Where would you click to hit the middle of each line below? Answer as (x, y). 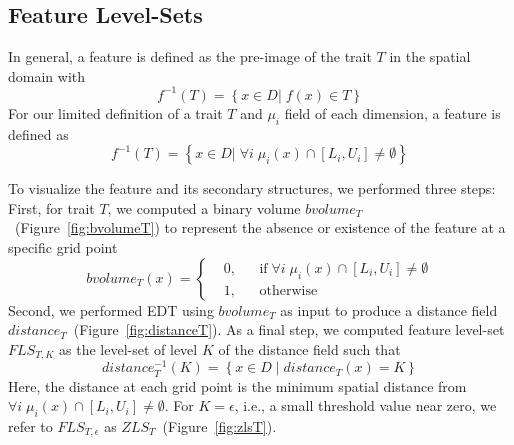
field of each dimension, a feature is (392, 112)
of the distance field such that (309, 348)
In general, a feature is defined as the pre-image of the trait (190, 56)
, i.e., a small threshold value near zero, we (365, 405)
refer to (30, 425)
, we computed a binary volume (204, 207)
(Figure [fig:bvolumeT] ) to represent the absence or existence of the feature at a (260, 227)
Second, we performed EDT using (111, 309)
